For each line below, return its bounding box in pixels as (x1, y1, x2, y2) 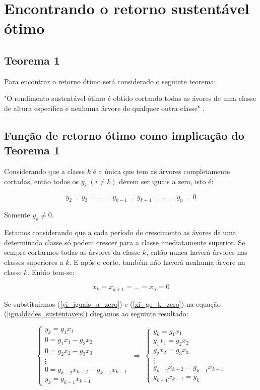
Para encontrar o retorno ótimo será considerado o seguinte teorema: (4, 76, 216, 86)
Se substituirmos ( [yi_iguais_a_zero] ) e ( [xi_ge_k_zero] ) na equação (4, 298, 221, 309)
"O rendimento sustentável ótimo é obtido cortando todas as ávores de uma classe (4, 93, 256, 103)
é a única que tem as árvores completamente (93, 166, 230, 177)
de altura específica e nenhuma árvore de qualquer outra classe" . (4, 102, 205, 113)
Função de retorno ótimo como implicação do (4, 127, 244, 143)
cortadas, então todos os (4, 176, 79, 186)
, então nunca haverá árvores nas (146, 247, 247, 257)
